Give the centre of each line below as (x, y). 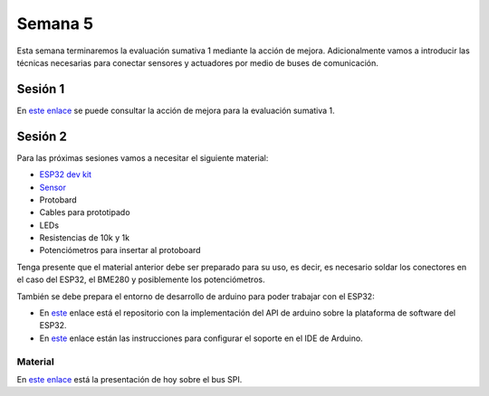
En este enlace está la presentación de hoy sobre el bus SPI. (129, 379)
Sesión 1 (41, 89)
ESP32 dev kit (66, 174)
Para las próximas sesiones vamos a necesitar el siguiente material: (143, 157)
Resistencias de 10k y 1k (85, 238)
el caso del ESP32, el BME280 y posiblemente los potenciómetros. (141, 279)
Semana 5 (55, 24)
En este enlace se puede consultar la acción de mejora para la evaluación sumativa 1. (176, 110)
